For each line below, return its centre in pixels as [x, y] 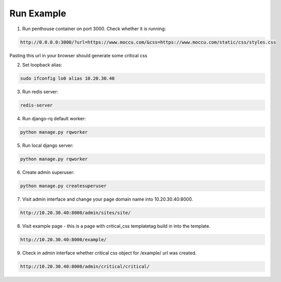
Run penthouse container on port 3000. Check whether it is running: [94, 29]
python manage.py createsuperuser [63, 186]
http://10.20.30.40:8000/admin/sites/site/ [76, 213]
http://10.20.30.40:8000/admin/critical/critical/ [85, 266]
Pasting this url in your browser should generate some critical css [78, 55]
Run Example [38, 13]
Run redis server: [40, 92]
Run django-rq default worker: [54, 118]
